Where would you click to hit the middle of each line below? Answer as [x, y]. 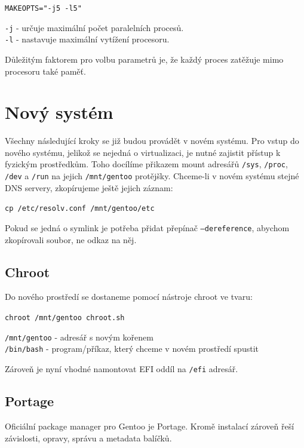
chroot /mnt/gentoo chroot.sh [65, 318]
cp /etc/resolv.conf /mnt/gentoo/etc [80, 209]
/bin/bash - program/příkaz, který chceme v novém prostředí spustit [132, 349]
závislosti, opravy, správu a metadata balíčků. [88, 438]
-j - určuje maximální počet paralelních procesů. [94, 27]
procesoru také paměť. [45, 71]
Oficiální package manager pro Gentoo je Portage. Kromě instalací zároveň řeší [150, 426]
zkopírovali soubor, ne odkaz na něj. [71, 239]
